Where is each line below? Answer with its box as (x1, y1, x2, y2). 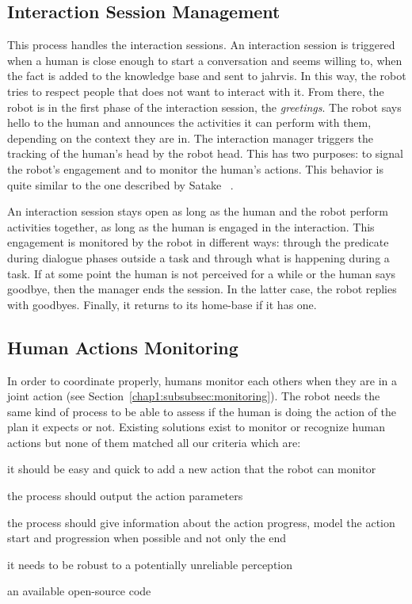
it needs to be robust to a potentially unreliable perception (7, 556, 293, 572)
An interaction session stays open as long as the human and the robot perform (7, 203, 388, 220)
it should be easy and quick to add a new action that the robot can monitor (7, 461, 376, 477)
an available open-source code (7, 583, 151, 599)
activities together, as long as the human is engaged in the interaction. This (7, 218, 375, 235)
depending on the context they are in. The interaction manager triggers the (7, 129, 373, 146)
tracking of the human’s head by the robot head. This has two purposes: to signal (7, 145, 403, 162)
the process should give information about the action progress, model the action (7, 514, 395, 530)
